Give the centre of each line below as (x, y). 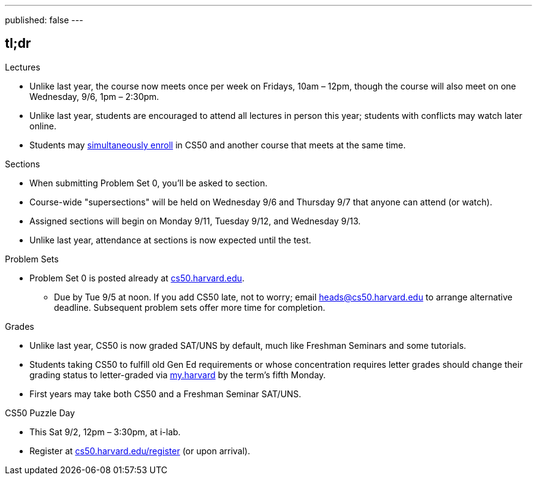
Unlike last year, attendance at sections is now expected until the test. (170, 240)
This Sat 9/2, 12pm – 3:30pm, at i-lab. (105, 432)
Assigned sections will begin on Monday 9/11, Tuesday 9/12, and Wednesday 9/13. (195, 221)
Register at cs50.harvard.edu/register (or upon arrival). (140, 451)
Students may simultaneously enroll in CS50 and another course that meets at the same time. (218, 145)
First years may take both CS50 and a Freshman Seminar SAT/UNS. (166, 394)
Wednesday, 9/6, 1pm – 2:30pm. (94, 96)
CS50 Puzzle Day (40, 413)
